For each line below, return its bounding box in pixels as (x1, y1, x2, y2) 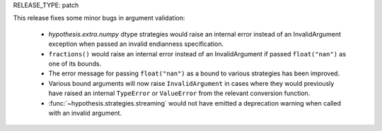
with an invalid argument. (48, 108, 122, 117)
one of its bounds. (48, 59, 102, 68)
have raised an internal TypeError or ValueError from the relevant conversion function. (48, 89, 311, 98)
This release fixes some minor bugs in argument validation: (13, 14, 185, 23)
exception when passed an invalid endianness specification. (48, 39, 224, 49)
